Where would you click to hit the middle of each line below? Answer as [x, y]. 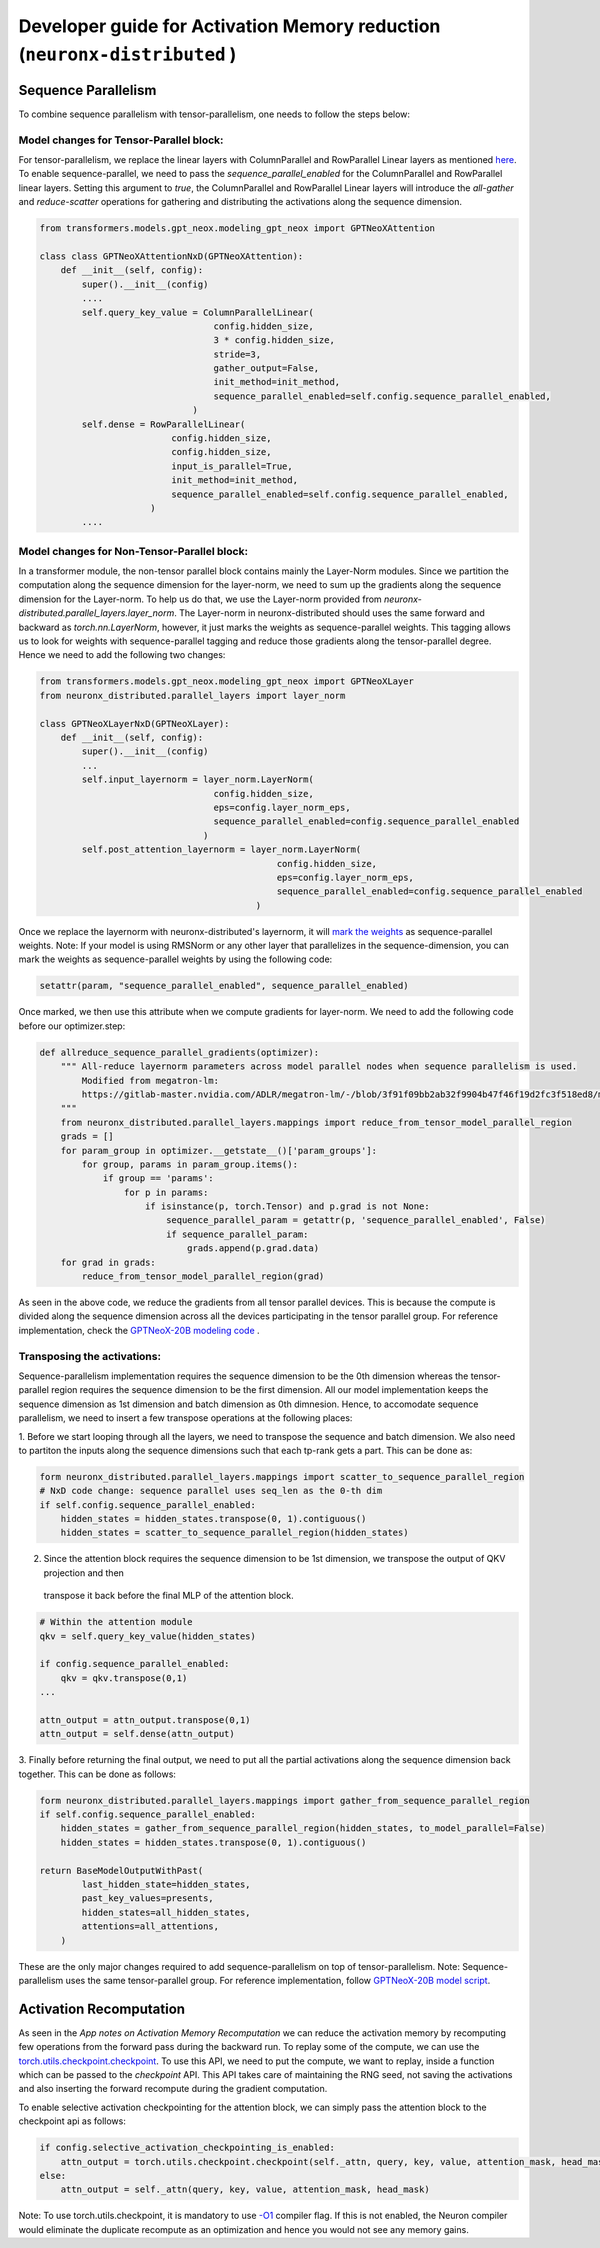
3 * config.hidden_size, [274, 340]
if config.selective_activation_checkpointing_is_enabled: [187, 2148]
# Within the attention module [116, 1622]
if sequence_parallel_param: [237, 1234]
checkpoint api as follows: [72, 2121]
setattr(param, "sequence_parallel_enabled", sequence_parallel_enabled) [224, 986]
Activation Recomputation [101, 2008]
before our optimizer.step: [72, 1026]
